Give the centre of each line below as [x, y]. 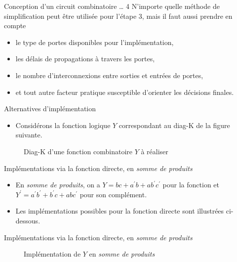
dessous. [28, 220]
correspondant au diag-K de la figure [174, 125]
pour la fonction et [191, 185]
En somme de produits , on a [58, 185]
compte [15, 25]
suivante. [29, 135]
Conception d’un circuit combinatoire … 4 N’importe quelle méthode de [112, 6]
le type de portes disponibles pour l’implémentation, [95, 42]
